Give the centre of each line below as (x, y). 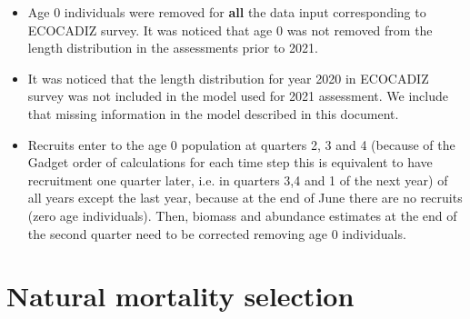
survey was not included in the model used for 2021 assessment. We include (238, 96)
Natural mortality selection (180, 296)
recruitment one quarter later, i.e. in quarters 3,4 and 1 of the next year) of (238, 179)
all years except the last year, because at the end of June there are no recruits (245, 198)
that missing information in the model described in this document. (213, 113)
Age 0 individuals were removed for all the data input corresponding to (227, 12)
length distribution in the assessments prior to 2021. (173, 48)
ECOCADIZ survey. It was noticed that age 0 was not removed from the (230, 30)
